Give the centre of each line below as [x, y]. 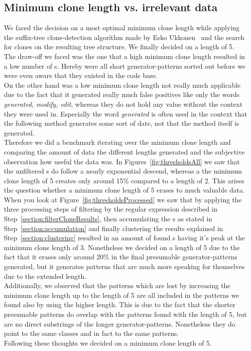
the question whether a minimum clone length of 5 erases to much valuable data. [124, 190]
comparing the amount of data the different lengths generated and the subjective [124, 151]
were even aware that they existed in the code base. [81, 75]
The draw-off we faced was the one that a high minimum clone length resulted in [125, 56]
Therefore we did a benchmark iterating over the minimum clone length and [117, 142]
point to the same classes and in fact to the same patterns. [91, 333]
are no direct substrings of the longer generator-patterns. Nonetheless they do [120, 323]
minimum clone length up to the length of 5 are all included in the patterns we [122, 295]
